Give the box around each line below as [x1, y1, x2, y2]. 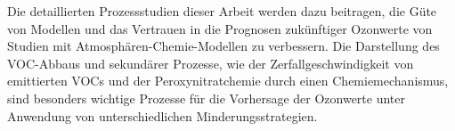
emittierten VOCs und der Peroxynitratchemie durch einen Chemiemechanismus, [7, 71, 449, 90]
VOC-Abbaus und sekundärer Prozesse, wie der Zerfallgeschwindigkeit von [7, 53, 414, 72]
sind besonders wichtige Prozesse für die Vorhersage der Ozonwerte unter [7, 88, 405, 107]
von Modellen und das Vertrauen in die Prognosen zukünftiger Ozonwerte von [7, 19, 433, 37]
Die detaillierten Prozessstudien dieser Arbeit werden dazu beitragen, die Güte [7, 2, 437, 20]
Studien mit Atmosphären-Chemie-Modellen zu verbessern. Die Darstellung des [7, 37, 440, 55]
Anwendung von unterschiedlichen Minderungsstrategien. [7, 106, 318, 125]
